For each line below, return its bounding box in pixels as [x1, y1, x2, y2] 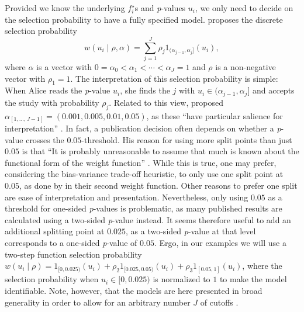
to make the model [219, 273, 287, 285]
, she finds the [120, 84, 170, 96]
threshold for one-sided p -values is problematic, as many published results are [5, 202, 282, 214]
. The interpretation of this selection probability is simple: [70, 72, 278, 84]
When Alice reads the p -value [5, 84, 110, 96]
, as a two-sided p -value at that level [126, 225, 256, 237]
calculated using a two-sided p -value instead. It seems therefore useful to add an [5, 213, 291, 226]
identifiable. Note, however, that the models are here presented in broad [5, 284, 262, 296]
